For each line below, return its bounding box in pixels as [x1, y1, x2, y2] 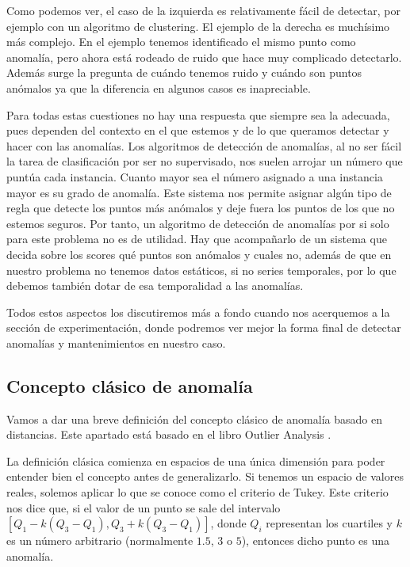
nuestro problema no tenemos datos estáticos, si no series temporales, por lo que [6, 261, 397, 278]
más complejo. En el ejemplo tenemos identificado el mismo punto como [6, 33, 356, 50]
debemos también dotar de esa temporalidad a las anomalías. [6, 277, 304, 294]
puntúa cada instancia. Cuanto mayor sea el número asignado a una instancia [6, 168, 383, 185]
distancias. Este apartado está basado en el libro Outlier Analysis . [6, 426, 331, 443]
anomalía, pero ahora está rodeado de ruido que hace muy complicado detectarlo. [6, 48, 402, 65]
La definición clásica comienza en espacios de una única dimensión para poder [6, 452, 385, 469]
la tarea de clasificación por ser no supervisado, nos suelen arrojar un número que [6, 153, 403, 169]
